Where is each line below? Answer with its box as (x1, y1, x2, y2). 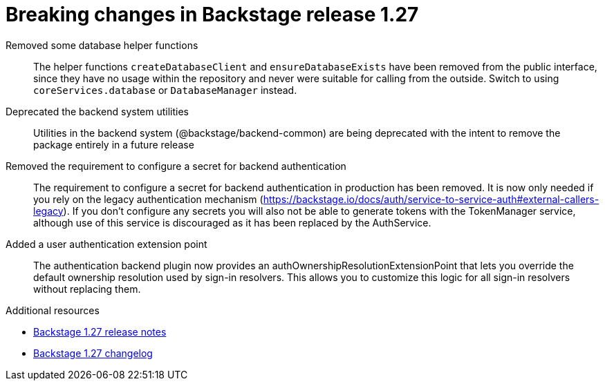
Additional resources (6, 304, 100, 316)
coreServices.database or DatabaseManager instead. (33, 84, 297, 96)
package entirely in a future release (33, 138, 194, 151)
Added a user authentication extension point (6, 238, 207, 250)
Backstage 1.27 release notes (33, 325, 167, 338)
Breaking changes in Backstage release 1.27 (6, 3, 419, 26)
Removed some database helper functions (6, 39, 198, 51)
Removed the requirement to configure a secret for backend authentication (6, 160, 346, 172)
